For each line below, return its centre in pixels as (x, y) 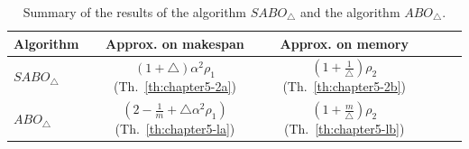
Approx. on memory (344, 43)
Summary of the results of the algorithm (135, 12)
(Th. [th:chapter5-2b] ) (345, 86)
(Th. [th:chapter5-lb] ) (344, 129)
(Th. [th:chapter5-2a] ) (175, 85)
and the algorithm (350, 12)
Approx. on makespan (175, 43)
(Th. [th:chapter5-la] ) (175, 129)
